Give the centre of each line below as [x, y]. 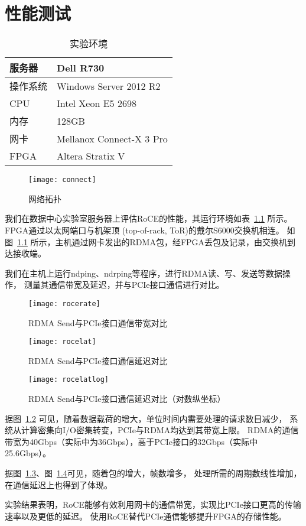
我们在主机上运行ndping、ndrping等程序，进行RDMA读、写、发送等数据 [144, 273]
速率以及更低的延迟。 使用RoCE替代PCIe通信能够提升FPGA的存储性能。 [146, 516]
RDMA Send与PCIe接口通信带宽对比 [98, 322]
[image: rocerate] [64, 303]
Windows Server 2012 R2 [109, 86]
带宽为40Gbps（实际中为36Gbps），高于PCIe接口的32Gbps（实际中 [131, 441]
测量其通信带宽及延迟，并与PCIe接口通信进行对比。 [124, 285]
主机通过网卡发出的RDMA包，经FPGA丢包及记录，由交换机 [171, 241]
